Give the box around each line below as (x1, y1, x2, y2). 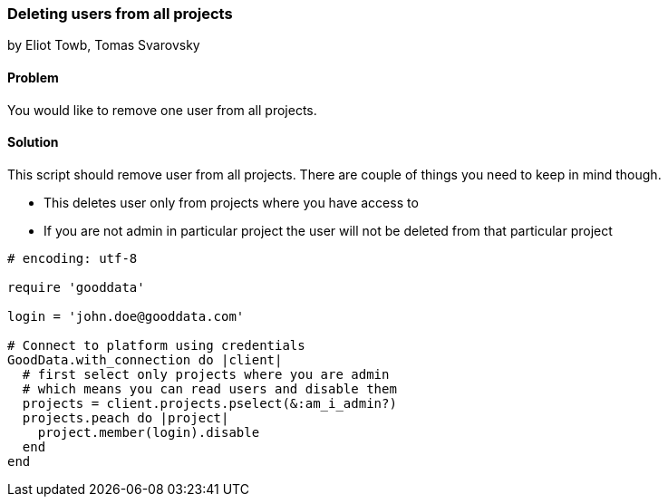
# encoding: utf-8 (7, 250, 138, 266)
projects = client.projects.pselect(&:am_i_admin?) (22, 395, 397, 411)
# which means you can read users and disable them (22, 381, 397, 396)
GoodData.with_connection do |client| (7, 352, 283, 367)
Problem (7, 69, 59, 85)
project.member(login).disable (37, 424, 260, 440)
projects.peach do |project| (22, 410, 229, 425)
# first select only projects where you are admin (22, 366, 390, 382)
